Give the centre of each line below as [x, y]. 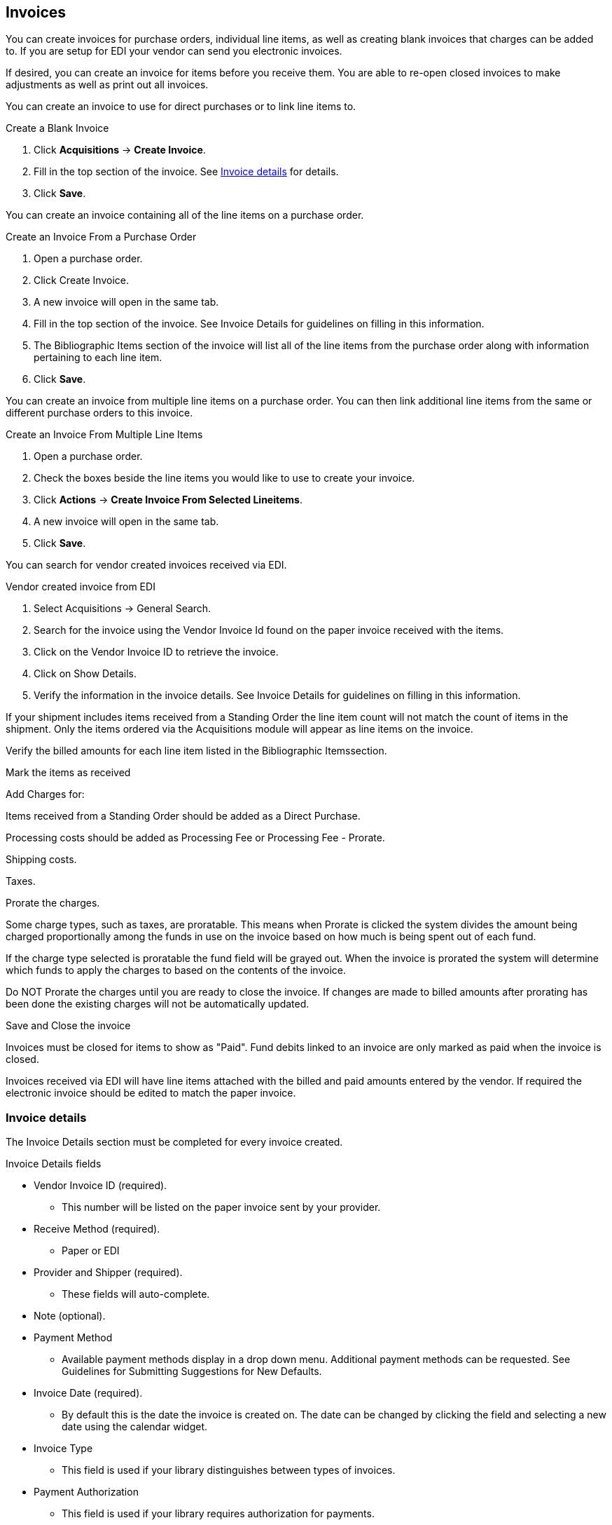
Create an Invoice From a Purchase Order [101, 237]
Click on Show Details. [85, 674]
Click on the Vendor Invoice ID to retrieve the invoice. [156, 652]
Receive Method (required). [97, 1229]
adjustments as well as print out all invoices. [107, 85]
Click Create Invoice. [81, 280]
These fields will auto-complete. [136, 1294]
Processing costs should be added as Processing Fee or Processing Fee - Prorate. [195, 838]
